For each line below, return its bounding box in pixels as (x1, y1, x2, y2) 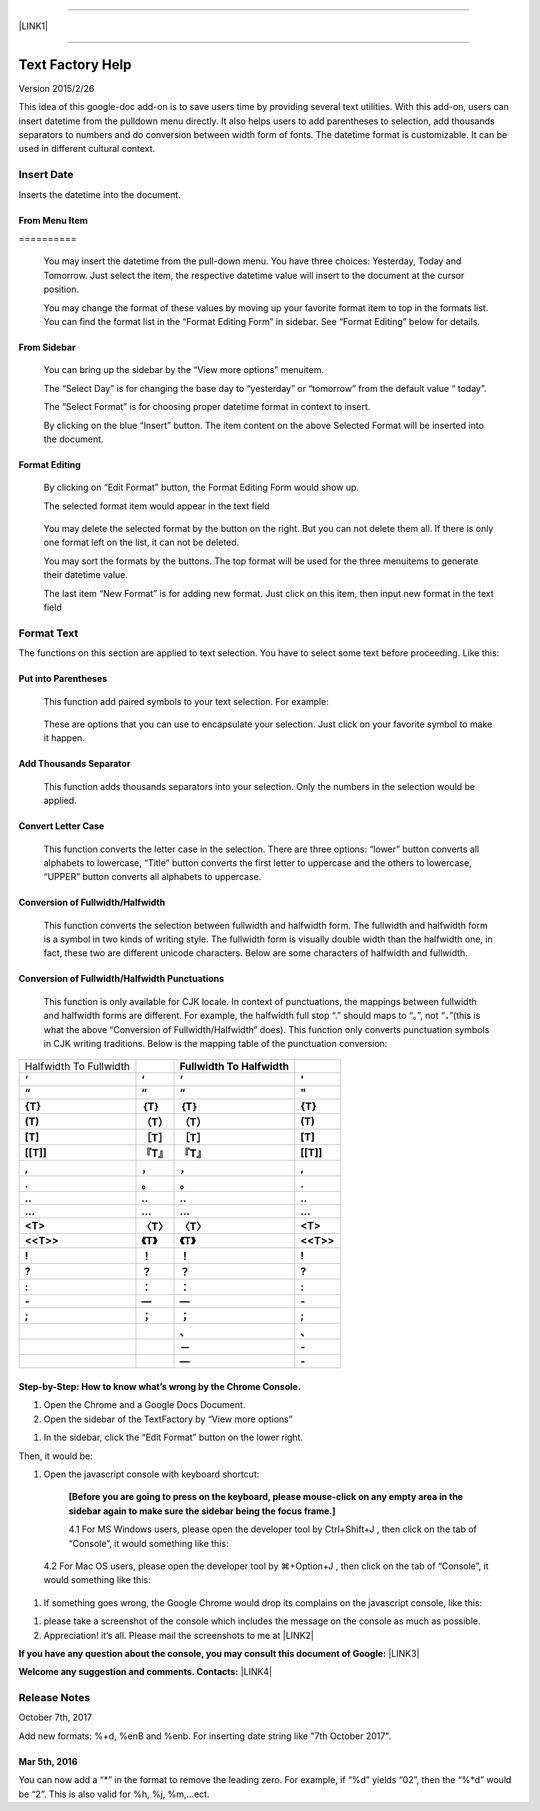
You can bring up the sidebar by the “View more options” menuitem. (43, 364, 325, 376)
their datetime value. (43, 569, 129, 581)
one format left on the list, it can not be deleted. (43, 536, 240, 549)
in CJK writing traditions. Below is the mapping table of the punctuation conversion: (43, 1038, 388, 1050)
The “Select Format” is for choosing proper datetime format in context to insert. (43, 401, 371, 413)
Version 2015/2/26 (18, 82, 95, 94)
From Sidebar (18, 341, 76, 353)
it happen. (43, 732, 85, 744)
